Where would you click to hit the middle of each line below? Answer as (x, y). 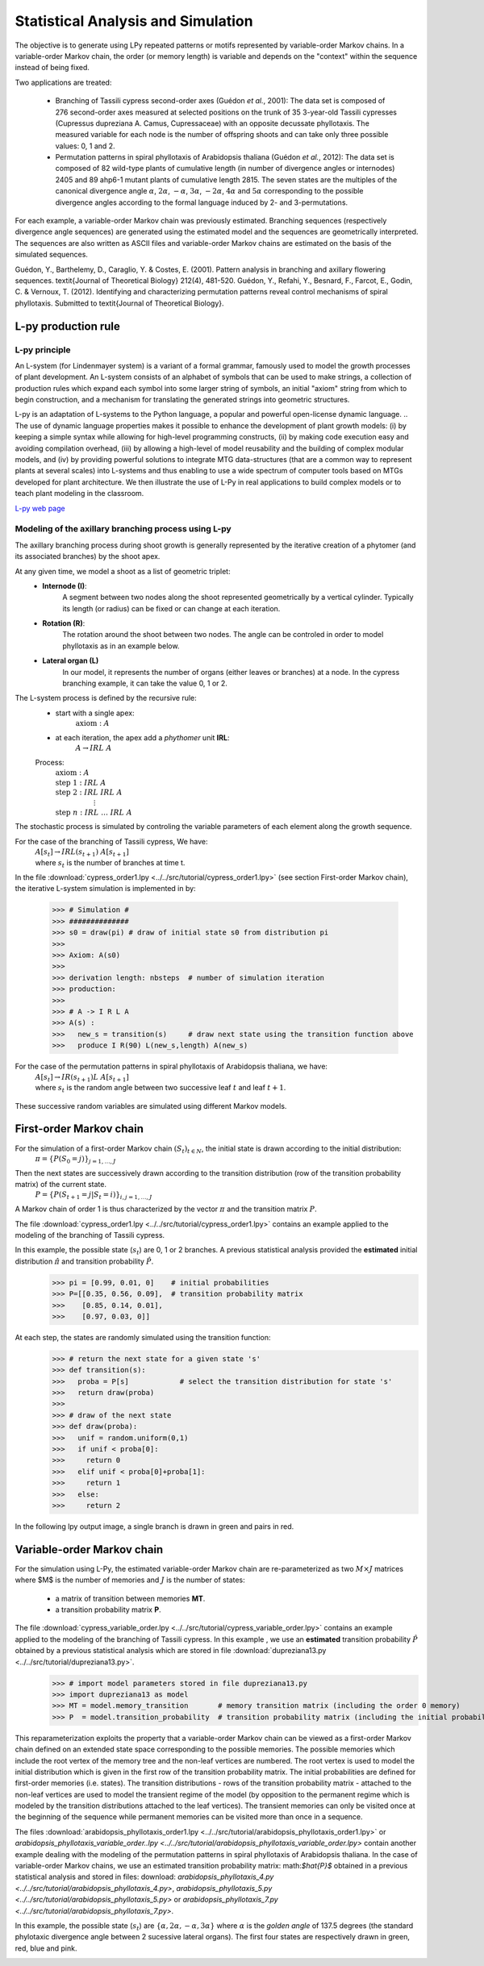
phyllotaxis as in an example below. (121, 646)
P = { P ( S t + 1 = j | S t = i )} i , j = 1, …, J (94, 1196)
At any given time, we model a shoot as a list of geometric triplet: (123, 571)
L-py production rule (68, 326)
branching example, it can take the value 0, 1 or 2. (145, 683)
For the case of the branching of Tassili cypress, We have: (111, 841)
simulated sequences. (52, 255)
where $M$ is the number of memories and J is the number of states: (130, 1580)
